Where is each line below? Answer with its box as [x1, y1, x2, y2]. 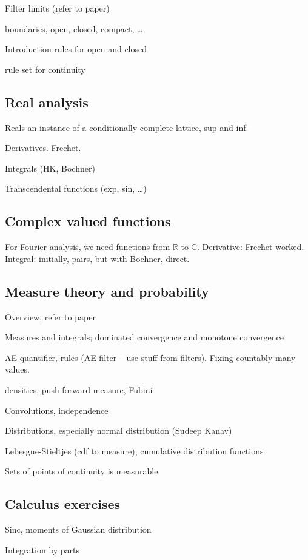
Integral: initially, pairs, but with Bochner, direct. [5, 252, 190, 265]
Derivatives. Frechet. [5, 141, 81, 154]
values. [5, 363, 30, 376]
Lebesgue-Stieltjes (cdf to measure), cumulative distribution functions [5, 444, 264, 457]
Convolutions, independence [5, 403, 109, 416]
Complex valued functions [5, 212, 171, 231]
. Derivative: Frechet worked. [196, 240, 304, 253]
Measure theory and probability [5, 282, 209, 300]
